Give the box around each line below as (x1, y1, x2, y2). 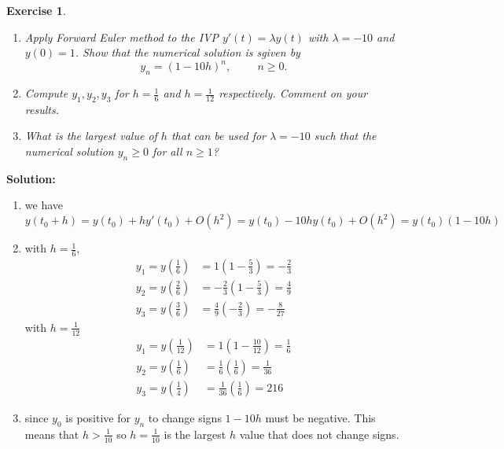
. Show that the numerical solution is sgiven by (75, 44, 300, 61)
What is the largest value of (24, 127, 157, 144)
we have (24, 197, 63, 213)
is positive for (65, 409, 131, 425)
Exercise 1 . (6, 2, 66, 18)
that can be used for (171, 127, 266, 144)
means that (24, 425, 79, 442)
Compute (24, 85, 68, 101)
